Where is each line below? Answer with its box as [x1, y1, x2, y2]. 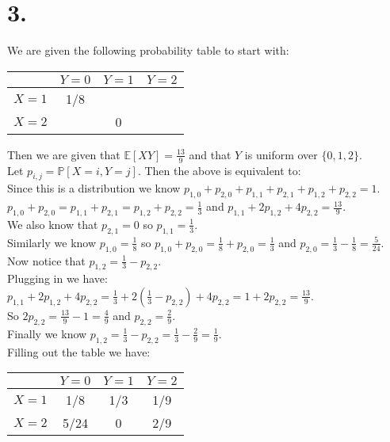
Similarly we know [7, 234, 97, 250]
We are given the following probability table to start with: [7, 42, 289, 59]
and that [189, 146, 231, 162]
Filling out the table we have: [7, 343, 151, 360]
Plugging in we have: [7, 270, 108, 287]
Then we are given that [7, 146, 120, 162]
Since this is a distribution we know [7, 180, 181, 196]
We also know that [7, 215, 98, 232]
